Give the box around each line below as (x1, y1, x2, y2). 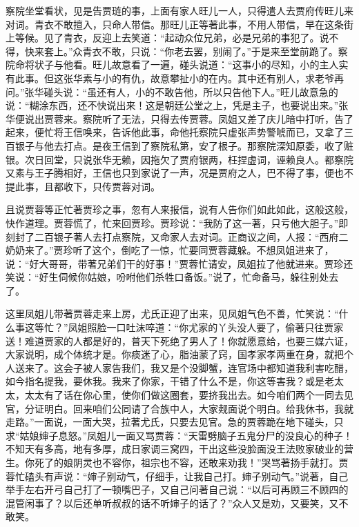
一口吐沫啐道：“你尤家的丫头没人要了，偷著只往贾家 (106, 320, 344, 335)
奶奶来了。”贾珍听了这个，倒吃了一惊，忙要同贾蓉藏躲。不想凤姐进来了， (6, 243, 334, 257)
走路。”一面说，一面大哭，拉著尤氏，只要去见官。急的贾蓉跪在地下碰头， (6, 415, 334, 429)
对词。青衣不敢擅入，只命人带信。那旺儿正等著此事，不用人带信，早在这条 (6, 17, 344, 31)
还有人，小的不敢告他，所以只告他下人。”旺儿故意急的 (97, 84, 338, 99)
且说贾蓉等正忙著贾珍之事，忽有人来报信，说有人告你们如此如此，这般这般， (6, 202, 353, 217)
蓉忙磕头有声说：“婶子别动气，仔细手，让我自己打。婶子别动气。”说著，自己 (6, 468, 349, 483)
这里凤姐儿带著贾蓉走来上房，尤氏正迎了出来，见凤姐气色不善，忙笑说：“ (6, 306, 339, 321)
